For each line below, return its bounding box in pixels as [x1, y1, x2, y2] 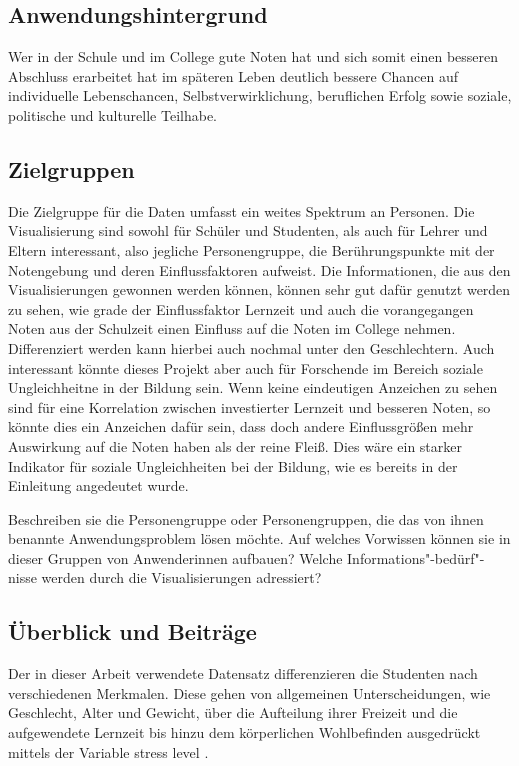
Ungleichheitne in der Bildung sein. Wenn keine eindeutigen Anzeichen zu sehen [8, 377, 498, 398]
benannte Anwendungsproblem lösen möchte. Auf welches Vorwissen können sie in [8, 528, 511, 549]
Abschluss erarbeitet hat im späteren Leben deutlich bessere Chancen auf [8, 65, 458, 86]
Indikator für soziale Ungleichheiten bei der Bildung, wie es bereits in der [8, 455, 458, 476]
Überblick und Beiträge [8, 616, 257, 647]
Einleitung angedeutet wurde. [8, 475, 189, 496]
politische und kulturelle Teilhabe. [8, 104, 217, 125]
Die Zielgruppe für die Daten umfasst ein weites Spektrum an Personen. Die [8, 200, 475, 221]
